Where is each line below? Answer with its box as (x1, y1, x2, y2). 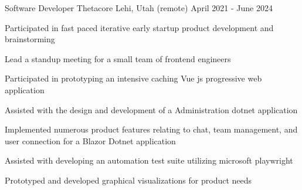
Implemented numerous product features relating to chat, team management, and (5, 123, 298, 135)
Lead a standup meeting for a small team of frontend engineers (5, 52, 231, 65)
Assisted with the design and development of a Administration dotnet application (5, 103, 298, 116)
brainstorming (5, 33, 55, 45)
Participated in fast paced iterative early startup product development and (5, 21, 274, 33)
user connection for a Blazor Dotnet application (5, 134, 176, 147)
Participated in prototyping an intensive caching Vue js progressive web (5, 72, 262, 84)
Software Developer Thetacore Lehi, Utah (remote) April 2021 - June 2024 (5, 2, 273, 13)
